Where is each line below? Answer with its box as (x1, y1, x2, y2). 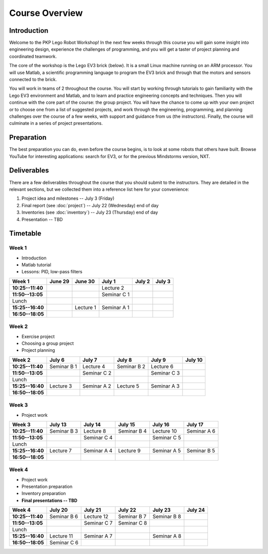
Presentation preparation (21, 483, 73, 489)
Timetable (9, 229, 42, 238)
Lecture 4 (82, 363, 105, 370)
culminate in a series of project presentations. (9, 120, 103, 126)
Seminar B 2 (117, 363, 146, 370)
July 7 (82, 356, 97, 363)
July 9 (150, 356, 166, 363)
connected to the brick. (9, 77, 57, 82)
